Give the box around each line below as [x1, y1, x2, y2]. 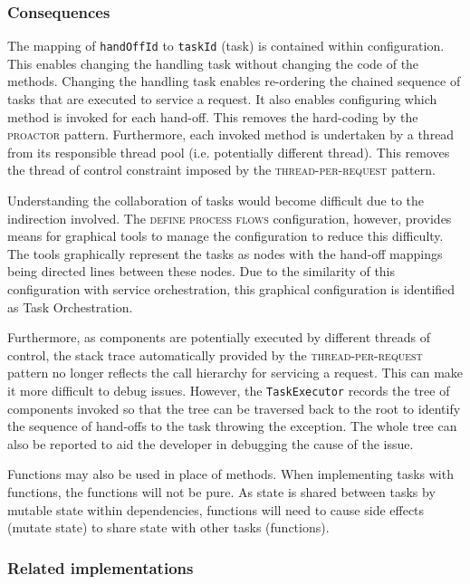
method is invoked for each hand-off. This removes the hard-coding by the [7, 107, 418, 126]
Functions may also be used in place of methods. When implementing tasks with [7, 464, 454, 483]
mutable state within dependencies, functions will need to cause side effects [7, 500, 425, 519]
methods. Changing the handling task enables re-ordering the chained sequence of [7, 72, 461, 91]
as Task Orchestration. [7, 297, 133, 316]
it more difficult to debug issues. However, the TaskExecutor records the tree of [7, 380, 450, 399]
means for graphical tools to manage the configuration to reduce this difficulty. [7, 226, 444, 245]
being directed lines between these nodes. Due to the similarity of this [7, 262, 396, 281]
